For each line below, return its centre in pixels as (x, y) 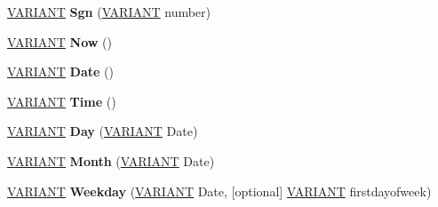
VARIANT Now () (60, 41)
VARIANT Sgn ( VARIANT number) (109, 12)
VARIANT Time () (62, 101)
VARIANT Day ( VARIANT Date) (103, 131)
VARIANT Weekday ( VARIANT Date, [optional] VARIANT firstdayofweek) (219, 191)
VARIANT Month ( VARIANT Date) (111, 160)
